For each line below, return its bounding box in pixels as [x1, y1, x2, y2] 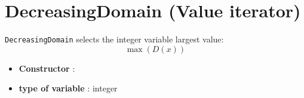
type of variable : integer [19, 82, 118, 94]
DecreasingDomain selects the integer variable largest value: [5, 33, 224, 45]
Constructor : [19, 62, 75, 74]
